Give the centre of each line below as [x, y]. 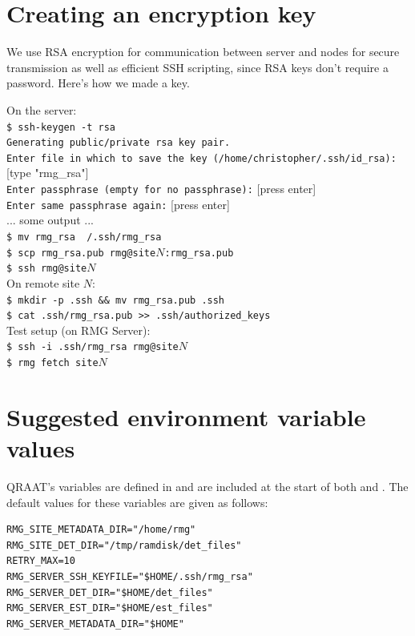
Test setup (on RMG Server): [79, 330]
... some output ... [50, 220]
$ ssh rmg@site [47, 269]
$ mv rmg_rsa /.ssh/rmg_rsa [84, 237]
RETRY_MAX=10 [41, 561]
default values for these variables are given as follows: [137, 502]
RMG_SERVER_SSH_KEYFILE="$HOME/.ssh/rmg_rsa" [130, 577]
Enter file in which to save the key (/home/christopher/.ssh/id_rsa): [201, 158]
